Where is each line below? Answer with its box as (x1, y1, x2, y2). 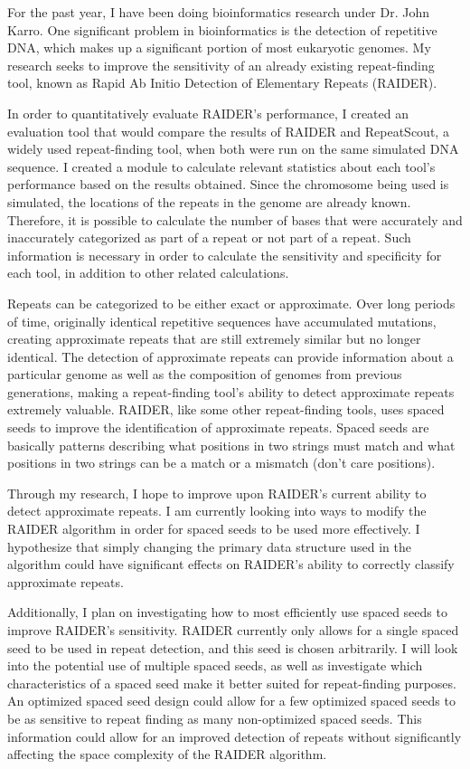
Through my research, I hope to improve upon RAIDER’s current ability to (7, 483, 427, 502)
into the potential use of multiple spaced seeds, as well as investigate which (7, 656, 423, 675)
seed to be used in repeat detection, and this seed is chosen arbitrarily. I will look (7, 638, 458, 657)
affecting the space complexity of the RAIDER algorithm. (7, 745, 327, 764)
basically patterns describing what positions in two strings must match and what (7, 435, 456, 454)
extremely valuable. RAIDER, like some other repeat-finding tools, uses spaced (7, 400, 445, 419)
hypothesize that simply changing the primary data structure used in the (7, 536, 411, 555)
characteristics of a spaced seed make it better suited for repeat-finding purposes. (7, 673, 456, 692)
